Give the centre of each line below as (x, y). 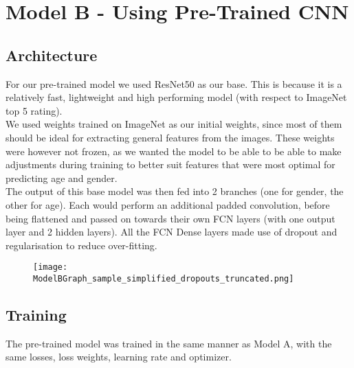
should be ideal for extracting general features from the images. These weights (170, 137)
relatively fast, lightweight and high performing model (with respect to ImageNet (176, 97)
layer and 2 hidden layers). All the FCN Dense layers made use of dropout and (172, 232)
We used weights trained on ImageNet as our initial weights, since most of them (174, 124)
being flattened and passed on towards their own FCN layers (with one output (170, 218)
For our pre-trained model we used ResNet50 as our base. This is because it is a (174, 83)
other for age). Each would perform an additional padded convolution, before (168, 204)
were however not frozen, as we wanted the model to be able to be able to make (174, 151)
